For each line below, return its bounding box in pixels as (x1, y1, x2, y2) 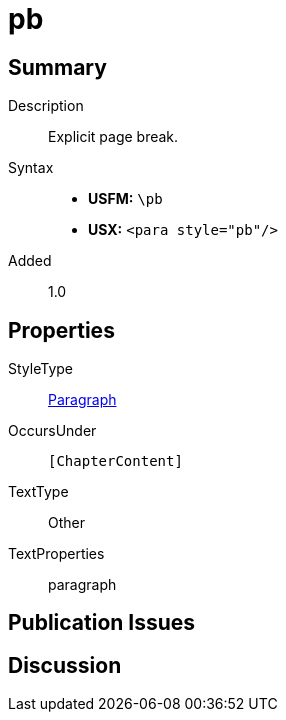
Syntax (8, 159, 54, 177)
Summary (8, 54, 107, 80)
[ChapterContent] (48, 453, 183, 470)
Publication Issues (8, 610, 196, 636)
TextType (8, 483, 69, 501)
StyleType (8, 360, 73, 378)
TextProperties (8, 545, 105, 563)
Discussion (8, 652, 122, 678)
